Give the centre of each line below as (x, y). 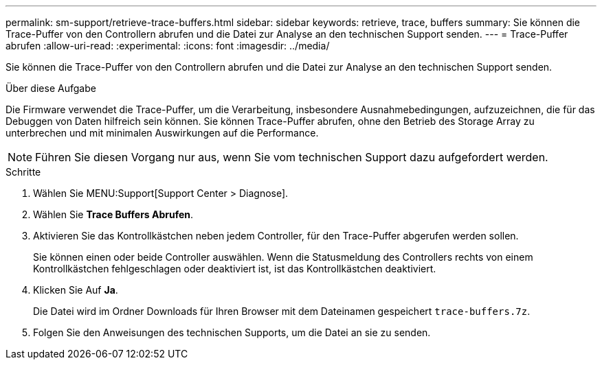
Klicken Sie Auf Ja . (76, 290)
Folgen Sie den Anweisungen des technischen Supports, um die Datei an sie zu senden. (232, 332)
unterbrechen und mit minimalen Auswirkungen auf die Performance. (162, 133)
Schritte (23, 172)
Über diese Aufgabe (51, 88)
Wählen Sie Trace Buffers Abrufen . (113, 214)
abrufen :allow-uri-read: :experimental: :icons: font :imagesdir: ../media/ (168, 46)
